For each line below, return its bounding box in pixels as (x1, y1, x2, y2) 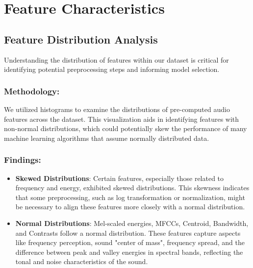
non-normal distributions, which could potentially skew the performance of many (4, 123, 247, 134)
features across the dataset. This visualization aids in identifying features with (4, 113, 239, 124)
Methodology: (4, 85, 60, 97)
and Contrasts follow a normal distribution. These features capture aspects (15, 227, 241, 238)
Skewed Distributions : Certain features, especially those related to (15, 173, 224, 183)
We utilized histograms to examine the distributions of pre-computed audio (4, 104, 230, 114)
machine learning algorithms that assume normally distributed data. (4, 133, 209, 143)
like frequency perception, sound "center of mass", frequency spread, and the (15, 237, 245, 247)
